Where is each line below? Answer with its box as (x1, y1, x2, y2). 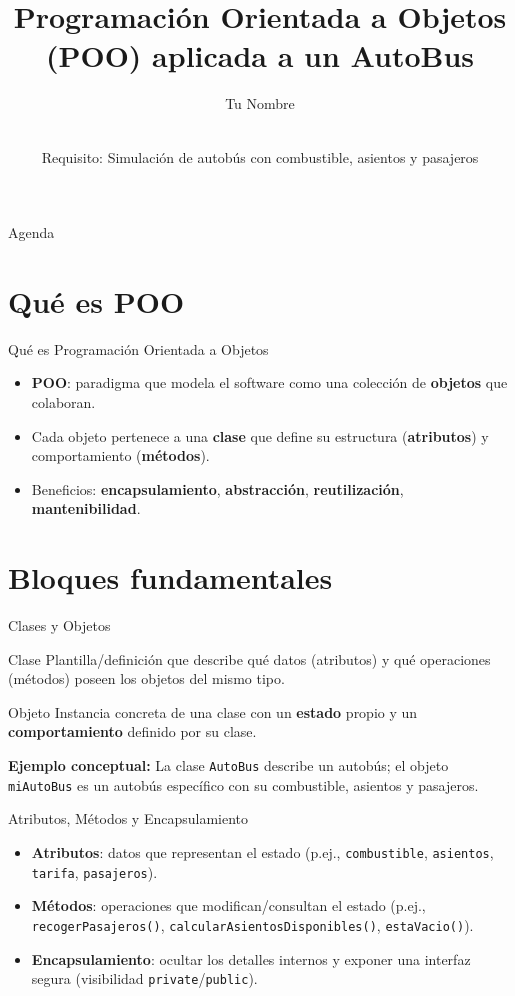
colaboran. (31, 392, 96, 412)
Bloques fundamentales (8, 557, 333, 598)
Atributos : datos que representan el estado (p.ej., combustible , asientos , (31, 841, 494, 862)
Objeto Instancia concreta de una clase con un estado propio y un (8, 701, 418, 722)
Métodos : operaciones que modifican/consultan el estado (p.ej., (31, 895, 426, 916)
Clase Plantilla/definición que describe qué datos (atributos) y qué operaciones (8, 648, 491, 669)
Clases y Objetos (8, 615, 111, 636)
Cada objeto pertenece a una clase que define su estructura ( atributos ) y (31, 425, 489, 446)
